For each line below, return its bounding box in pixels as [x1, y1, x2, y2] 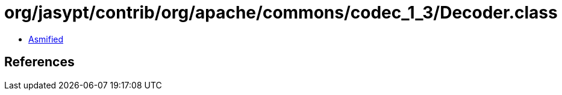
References [4, 54, 75, 70]
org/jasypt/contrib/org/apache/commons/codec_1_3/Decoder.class [4, 2, 558, 23]
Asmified [28, 33, 64, 44]
